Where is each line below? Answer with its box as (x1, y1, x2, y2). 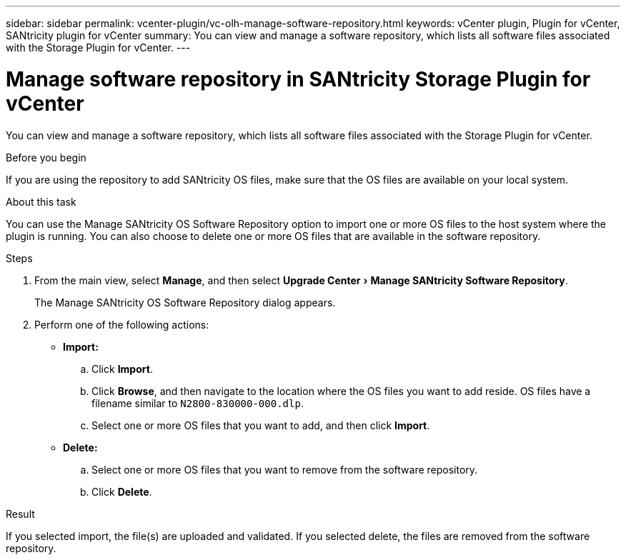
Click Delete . (91, 485, 152, 498)
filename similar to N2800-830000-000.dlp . (91, 396, 304, 409)
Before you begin (6, 151, 86, 164)
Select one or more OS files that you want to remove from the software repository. (91, 463, 478, 476)
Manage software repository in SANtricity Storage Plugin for (6, 66, 591, 91)
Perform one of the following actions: (34, 318, 209, 331)
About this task (6, 195, 76, 208)
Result (6, 507, 35, 520)
